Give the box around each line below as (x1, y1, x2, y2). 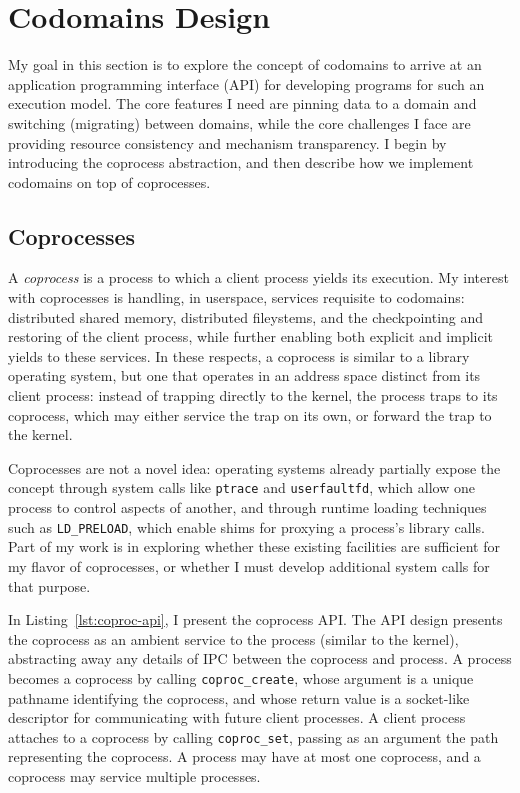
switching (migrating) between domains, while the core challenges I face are (8, 112, 471, 133)
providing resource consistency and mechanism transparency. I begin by (8, 132, 447, 153)
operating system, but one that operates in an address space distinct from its (8, 365, 481, 386)
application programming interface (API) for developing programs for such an (8, 73, 485, 94)
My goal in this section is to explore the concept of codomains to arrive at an (8, 54, 482, 75)
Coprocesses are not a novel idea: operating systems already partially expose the (8, 457, 501, 478)
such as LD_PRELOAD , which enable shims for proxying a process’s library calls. (8, 516, 485, 537)
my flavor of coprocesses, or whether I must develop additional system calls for (8, 555, 490, 576)
